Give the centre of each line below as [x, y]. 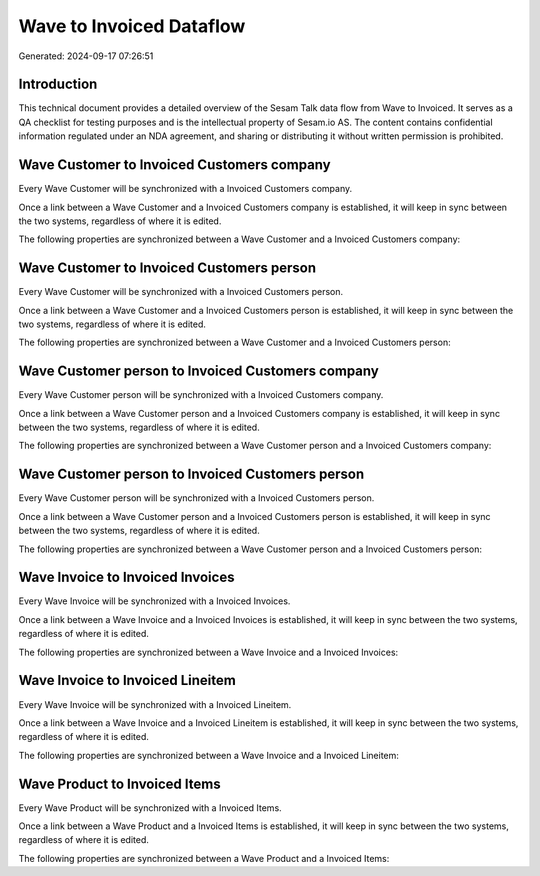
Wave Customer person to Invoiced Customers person [191, 474]
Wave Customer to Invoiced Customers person [167, 268]
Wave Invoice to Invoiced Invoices [126, 577]
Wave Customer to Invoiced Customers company [174, 165]
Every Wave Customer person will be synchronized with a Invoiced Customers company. [201, 395]
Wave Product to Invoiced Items [119, 783]
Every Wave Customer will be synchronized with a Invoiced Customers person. [181, 292]
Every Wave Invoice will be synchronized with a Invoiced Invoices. [154, 601]
